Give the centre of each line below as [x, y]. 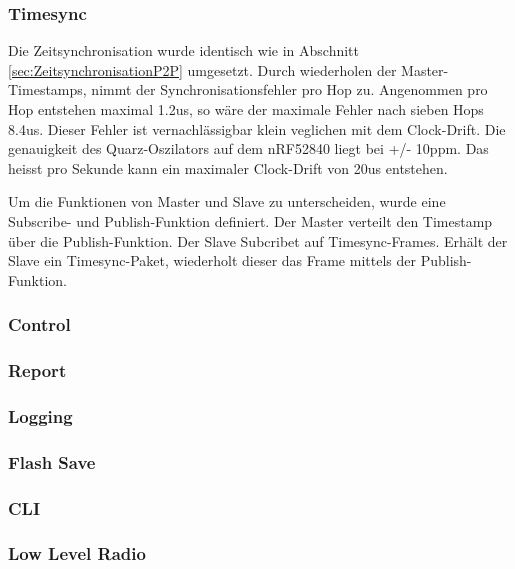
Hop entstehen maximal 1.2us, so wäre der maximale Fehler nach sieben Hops [246, 109]
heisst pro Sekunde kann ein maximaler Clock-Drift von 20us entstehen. [228, 167]
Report [37, 370]
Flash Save [52, 461]
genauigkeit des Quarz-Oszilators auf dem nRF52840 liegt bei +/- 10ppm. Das [248, 148]
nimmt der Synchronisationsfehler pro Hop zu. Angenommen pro [289, 89]
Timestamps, [47, 89]
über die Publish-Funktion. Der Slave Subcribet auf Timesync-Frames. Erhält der [258, 240]
